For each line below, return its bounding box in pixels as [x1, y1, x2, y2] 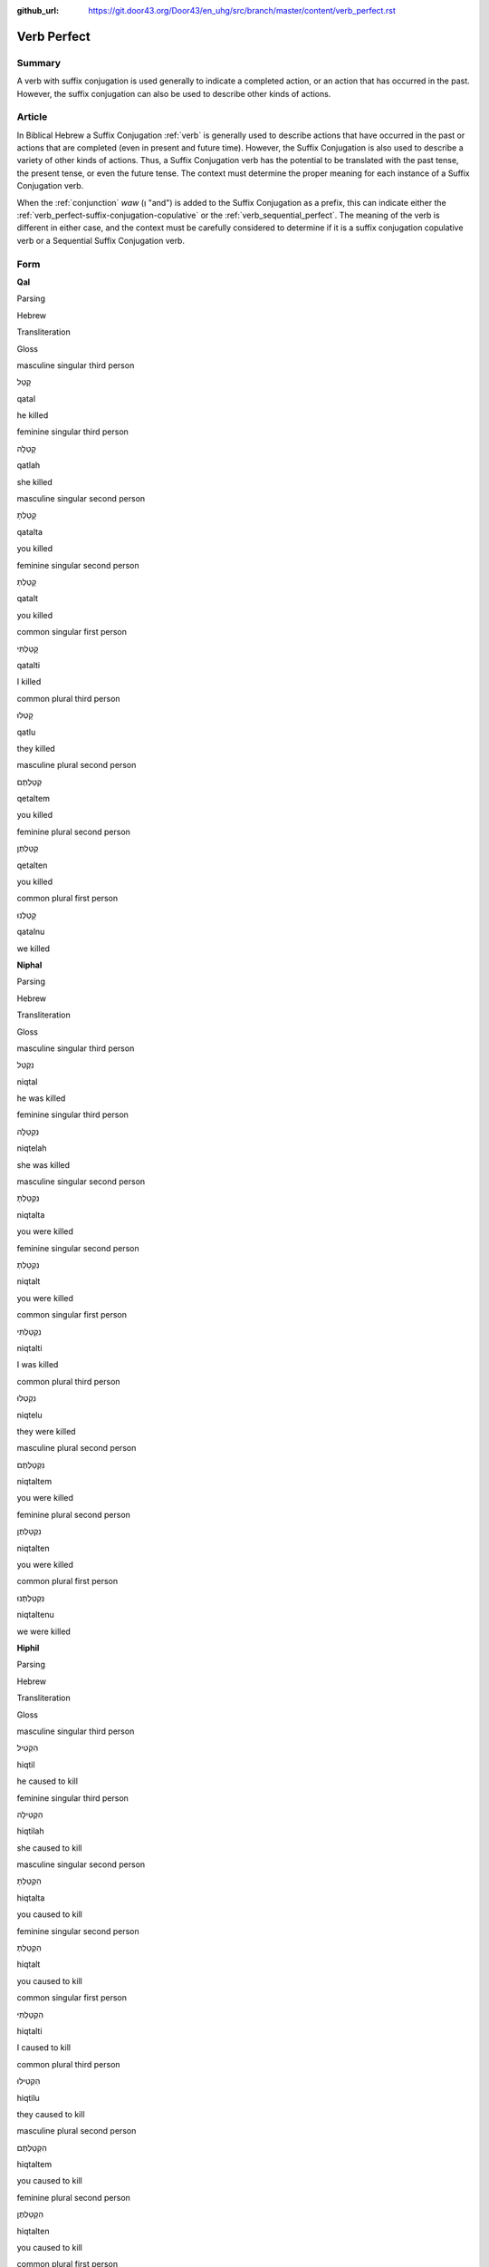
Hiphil [16, 1642, 40, 1653]
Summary [16, 56, 62, 69]
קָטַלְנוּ [16, 910, 36, 920]
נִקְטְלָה [16, 1125, 40, 1137]
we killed [16, 943, 50, 954]
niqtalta [16, 1209, 45, 1220]
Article [16, 111, 48, 123]
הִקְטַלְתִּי [16, 2009, 44, 2019]
